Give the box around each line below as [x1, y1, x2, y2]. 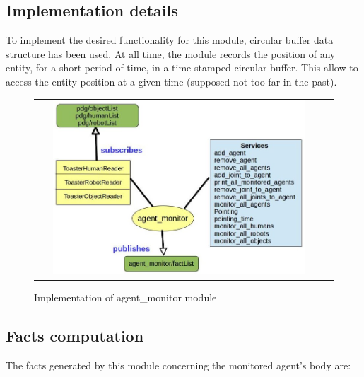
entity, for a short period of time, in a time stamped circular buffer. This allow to [6, 60, 358, 75]
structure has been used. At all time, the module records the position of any [6, 46, 336, 61]
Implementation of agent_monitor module [34, 290, 217, 305]
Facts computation [6, 325, 144, 347]
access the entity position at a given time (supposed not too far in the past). [6, 74, 337, 88]
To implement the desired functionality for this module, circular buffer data [6, 33, 334, 47]
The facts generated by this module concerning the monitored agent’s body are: [6, 358, 351, 373]
